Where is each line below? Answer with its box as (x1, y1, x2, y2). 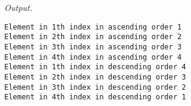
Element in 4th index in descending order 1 (4, 93, 186, 102)
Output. (4, 1, 33, 13)
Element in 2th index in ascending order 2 (4, 33, 182, 42)
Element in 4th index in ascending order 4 (4, 52, 182, 61)
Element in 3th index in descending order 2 (4, 83, 186, 92)
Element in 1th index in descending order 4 (4, 63, 186, 72)
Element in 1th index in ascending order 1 (4, 22, 182, 31)
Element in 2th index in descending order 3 (4, 72, 186, 81)
